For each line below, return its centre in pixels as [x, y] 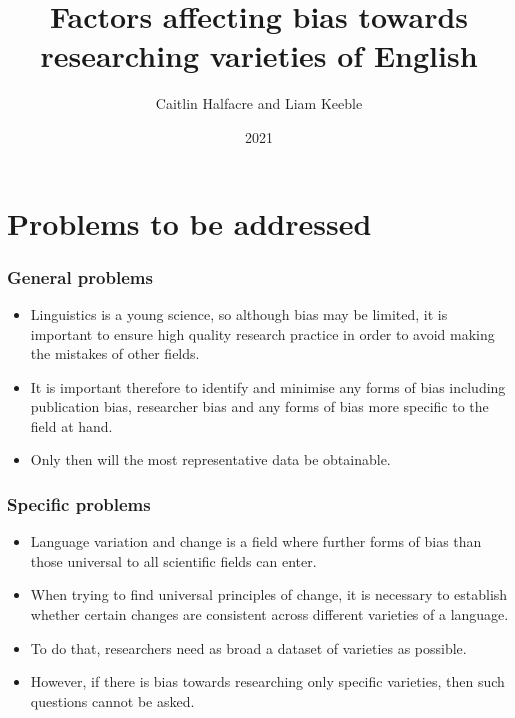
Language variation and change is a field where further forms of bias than [256, 541]
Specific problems [79, 503]
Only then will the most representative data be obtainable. [210, 459]
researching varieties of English [259, 55]
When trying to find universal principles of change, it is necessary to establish [269, 594]
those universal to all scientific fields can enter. [173, 560]
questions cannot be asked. [112, 700]
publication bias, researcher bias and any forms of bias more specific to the [259, 406]
